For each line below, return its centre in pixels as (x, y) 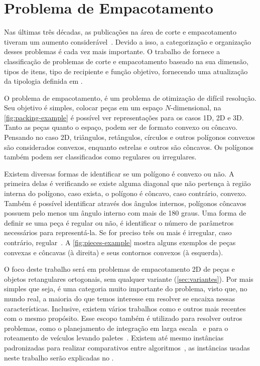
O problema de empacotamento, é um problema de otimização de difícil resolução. (130, 98)
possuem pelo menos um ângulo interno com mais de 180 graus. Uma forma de (125, 213)
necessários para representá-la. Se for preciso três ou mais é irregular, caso (118, 232)
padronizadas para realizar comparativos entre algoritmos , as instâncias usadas (127, 347)
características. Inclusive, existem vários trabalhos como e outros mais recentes (125, 308)
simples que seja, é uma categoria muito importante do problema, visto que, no (126, 289)
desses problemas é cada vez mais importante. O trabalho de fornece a (112, 51)
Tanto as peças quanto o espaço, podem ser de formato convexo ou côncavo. (121, 127)
